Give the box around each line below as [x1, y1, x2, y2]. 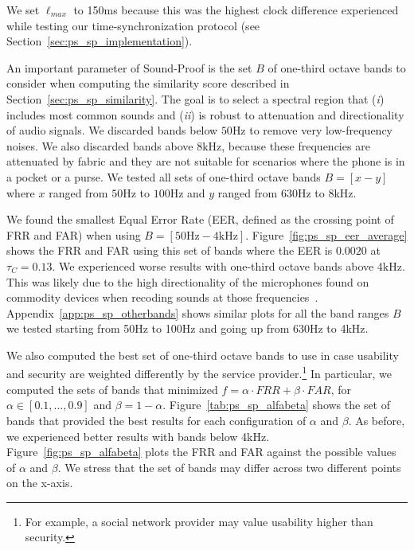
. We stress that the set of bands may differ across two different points [57, 458, 401, 475]
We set [6, 2, 40, 18]
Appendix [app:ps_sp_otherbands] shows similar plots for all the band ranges [6, 304, 389, 321]
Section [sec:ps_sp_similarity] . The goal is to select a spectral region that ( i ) [6, 90, 385, 107]
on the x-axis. [6, 474, 73, 491]
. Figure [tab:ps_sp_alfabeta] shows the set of [162, 396, 391, 413]
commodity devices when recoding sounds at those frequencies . [6, 289, 318, 306]
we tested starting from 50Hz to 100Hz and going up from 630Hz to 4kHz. [6, 320, 369, 337]
